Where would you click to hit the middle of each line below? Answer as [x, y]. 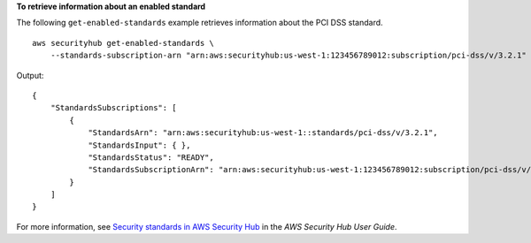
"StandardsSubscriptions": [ [113, 108]
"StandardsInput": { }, [139, 145]
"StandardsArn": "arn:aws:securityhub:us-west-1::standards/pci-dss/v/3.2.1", [263, 133]
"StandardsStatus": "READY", [151, 157]
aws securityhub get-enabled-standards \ [123, 43]
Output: [30, 75]
